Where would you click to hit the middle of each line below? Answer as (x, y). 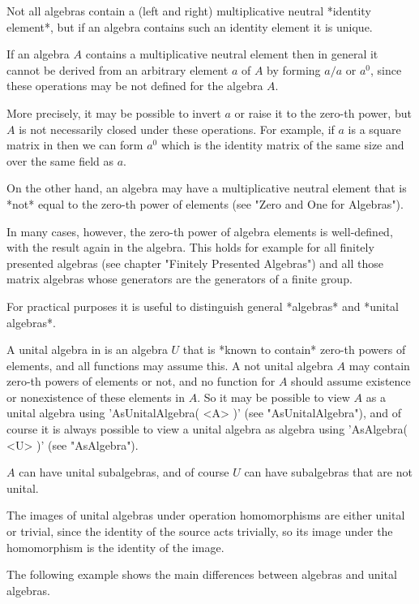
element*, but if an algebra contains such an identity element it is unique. (190, 26)
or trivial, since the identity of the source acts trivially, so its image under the (200, 531)
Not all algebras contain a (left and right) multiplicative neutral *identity (189, 11)
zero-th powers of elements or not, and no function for (141, 381)
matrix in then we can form (75, 145)
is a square (374, 129)
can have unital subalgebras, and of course (124, 472)
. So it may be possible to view (274, 397)
